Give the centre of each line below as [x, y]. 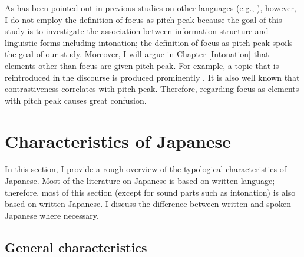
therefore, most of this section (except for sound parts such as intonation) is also [150, 192]
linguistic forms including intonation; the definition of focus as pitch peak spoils [149, 42]
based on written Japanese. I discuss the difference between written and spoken [148, 204]
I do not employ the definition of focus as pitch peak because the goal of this [143, 19]
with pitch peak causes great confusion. [76, 100]
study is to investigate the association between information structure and [137, 31]
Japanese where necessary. [52, 215]
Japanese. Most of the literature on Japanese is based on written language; [140, 181]
